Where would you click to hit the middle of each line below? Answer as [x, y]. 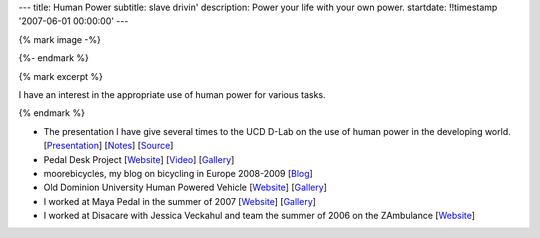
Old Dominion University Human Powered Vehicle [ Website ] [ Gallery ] [185, 187]
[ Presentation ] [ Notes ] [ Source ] [108, 146]
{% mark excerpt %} [61, 76]
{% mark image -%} [60, 39]
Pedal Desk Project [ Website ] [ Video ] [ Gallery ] [139, 159]
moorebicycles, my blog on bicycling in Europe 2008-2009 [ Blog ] [178, 173]
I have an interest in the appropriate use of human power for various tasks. [172, 94]
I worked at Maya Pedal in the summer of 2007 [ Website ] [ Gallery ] [180, 201]
